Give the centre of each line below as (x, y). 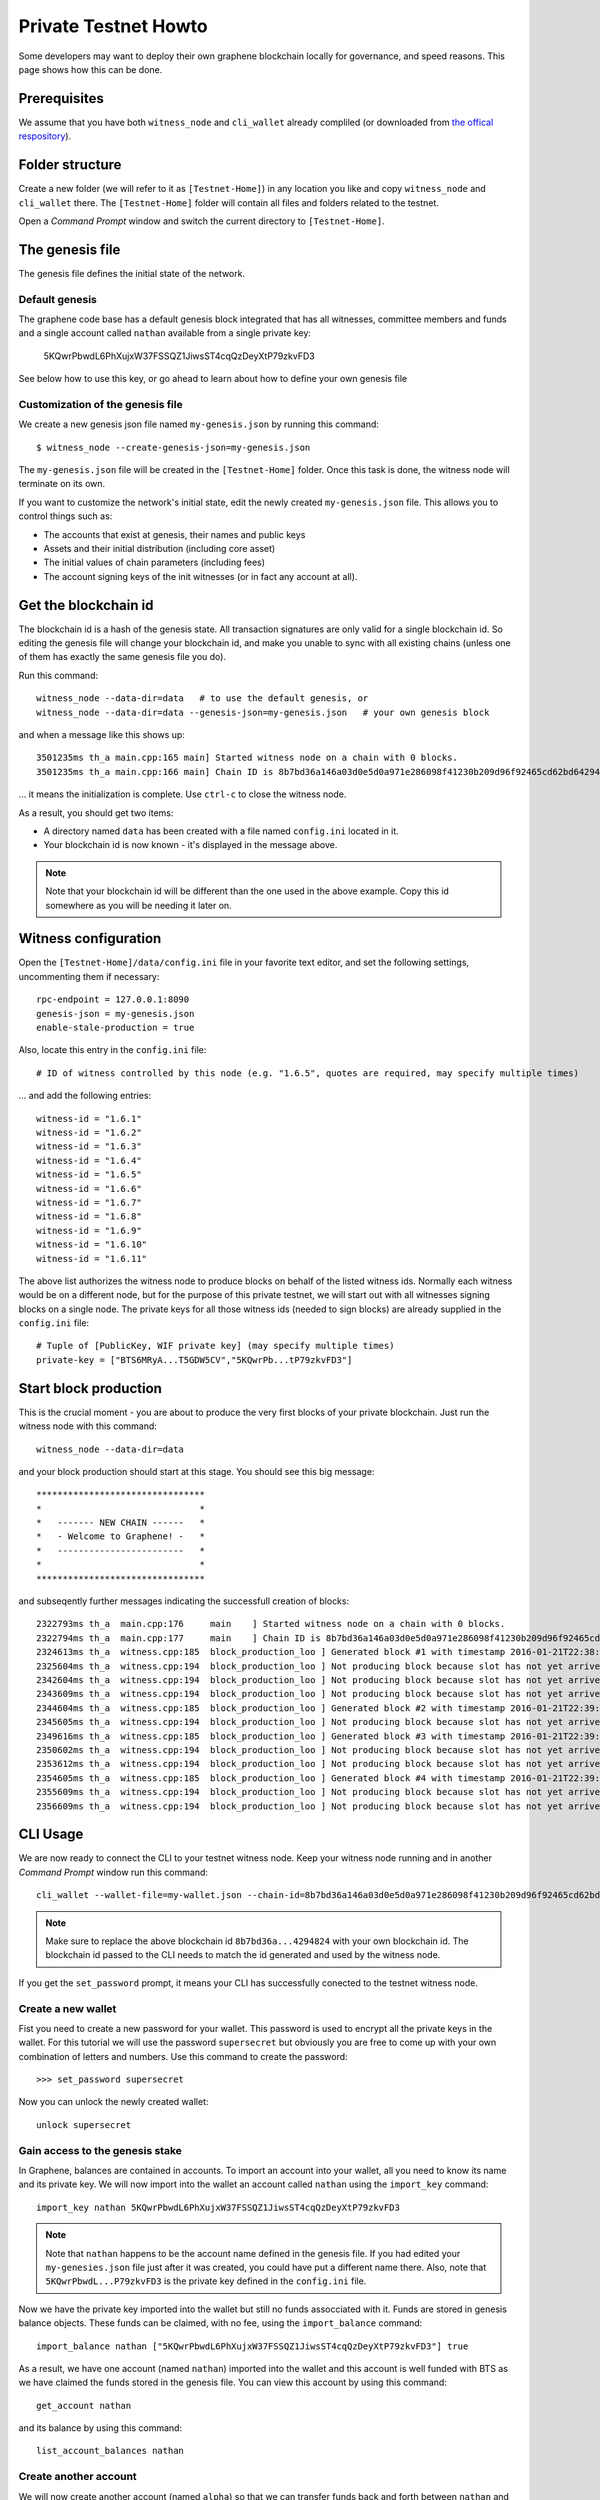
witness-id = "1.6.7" (89, 1202)
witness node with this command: (87, 1426)
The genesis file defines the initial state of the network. (131, 273)
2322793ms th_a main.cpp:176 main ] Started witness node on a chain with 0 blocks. (271, 1624)
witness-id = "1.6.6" (89, 1188)
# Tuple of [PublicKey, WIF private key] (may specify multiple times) (215, 1346)
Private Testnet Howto (113, 26)
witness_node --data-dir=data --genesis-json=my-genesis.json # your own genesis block (263, 712)
